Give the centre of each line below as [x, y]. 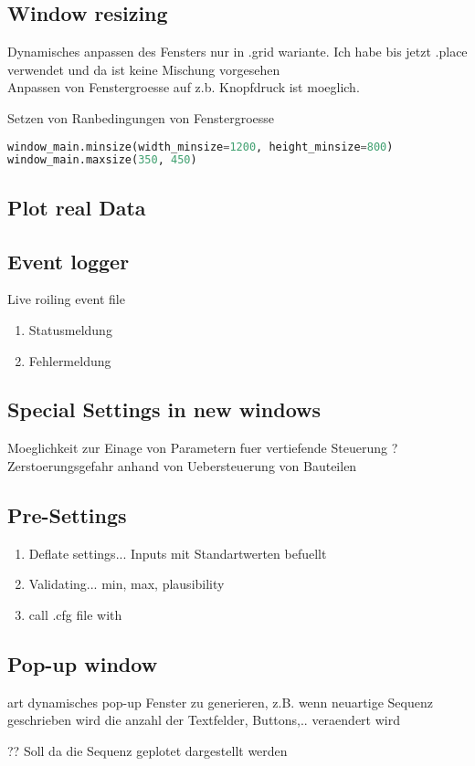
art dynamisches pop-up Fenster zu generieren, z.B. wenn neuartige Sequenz [220, 702]
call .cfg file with [75, 614]
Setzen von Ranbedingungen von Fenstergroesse [141, 117]
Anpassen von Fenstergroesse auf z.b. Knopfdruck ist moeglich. [184, 87]
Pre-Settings [67, 514]
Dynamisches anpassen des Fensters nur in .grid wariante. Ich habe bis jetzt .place [237, 52]
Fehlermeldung [70, 360]
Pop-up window [83, 663]
